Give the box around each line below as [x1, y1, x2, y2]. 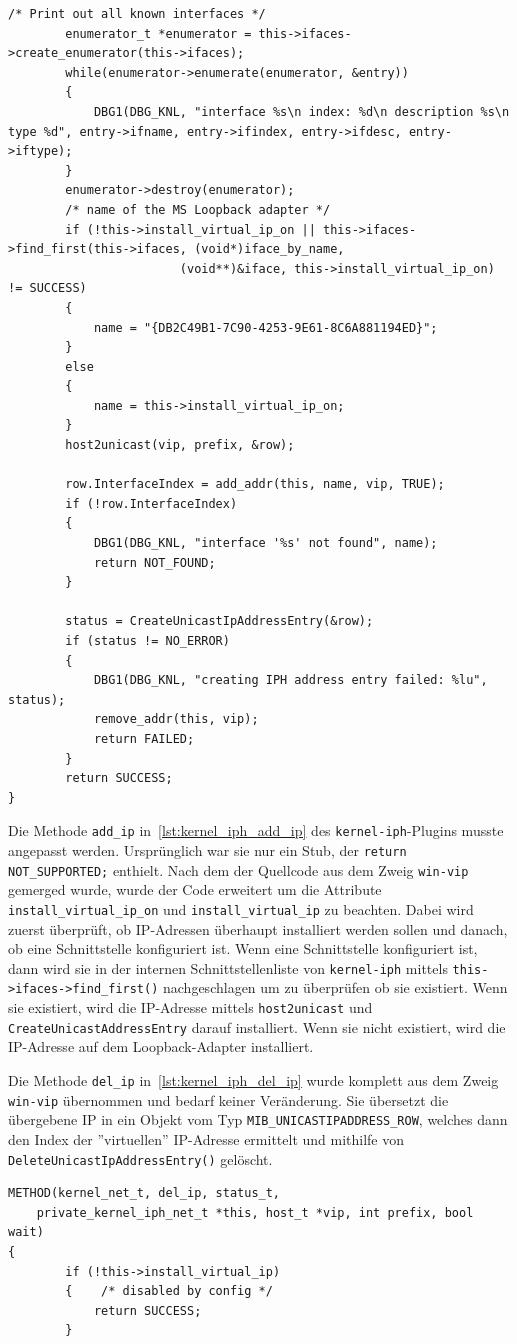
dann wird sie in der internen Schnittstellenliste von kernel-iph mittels [8, 957, 448, 978]
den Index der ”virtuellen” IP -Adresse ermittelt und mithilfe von [8, 1128, 405, 1149]
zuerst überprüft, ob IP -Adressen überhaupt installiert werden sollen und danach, [8, 918, 508, 939]
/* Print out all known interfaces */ [8, 7, 266, 21]
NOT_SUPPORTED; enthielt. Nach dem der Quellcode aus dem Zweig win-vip [8, 859, 469, 880]
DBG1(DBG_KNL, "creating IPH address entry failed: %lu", [93, 673, 488, 688]
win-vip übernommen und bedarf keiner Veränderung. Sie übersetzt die [8, 1089, 449, 1110]
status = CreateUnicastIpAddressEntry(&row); [65, 614, 374, 629]
